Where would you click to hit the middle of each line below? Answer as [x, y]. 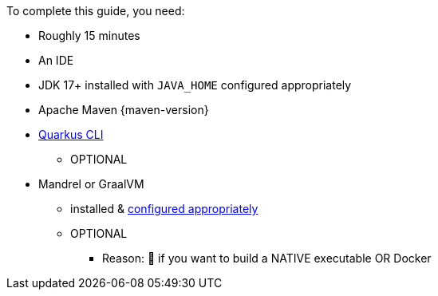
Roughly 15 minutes [89, 36]
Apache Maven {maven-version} [124, 110]
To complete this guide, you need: [96, 11]
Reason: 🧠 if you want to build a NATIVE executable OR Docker [267, 258]
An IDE [56, 60]
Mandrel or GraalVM [91, 184]
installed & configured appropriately [164, 209]
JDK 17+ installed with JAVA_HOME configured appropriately [195, 85]
